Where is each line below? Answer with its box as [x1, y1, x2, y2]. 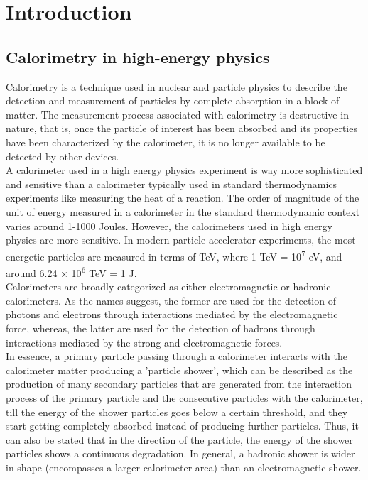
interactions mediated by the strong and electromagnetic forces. [6, 334, 283, 349]
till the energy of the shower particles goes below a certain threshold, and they [6, 404, 348, 419]
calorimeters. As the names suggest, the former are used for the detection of [6, 293, 336, 307]
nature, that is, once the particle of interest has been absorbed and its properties [6, 121, 357, 136]
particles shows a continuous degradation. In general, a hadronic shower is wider [6, 446, 355, 461]
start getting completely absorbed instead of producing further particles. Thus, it [6, 418, 359, 433]
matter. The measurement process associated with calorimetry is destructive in [6, 107, 349, 121]
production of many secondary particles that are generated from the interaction [6, 376, 352, 391]
